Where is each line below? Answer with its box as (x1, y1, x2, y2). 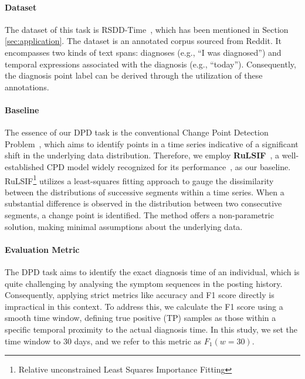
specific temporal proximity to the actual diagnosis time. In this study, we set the (5, 323, 298, 335)
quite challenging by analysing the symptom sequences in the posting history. (5, 277, 283, 289)
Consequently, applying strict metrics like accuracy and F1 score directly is (5, 289, 274, 301)
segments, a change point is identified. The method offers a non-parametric (5, 208, 274, 221)
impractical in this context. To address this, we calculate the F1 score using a (5, 300, 283, 312)
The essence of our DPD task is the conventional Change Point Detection (5, 126, 269, 138)
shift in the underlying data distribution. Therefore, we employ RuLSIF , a (5, 149, 280, 161)
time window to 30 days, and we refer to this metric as (5, 334, 202, 347)
